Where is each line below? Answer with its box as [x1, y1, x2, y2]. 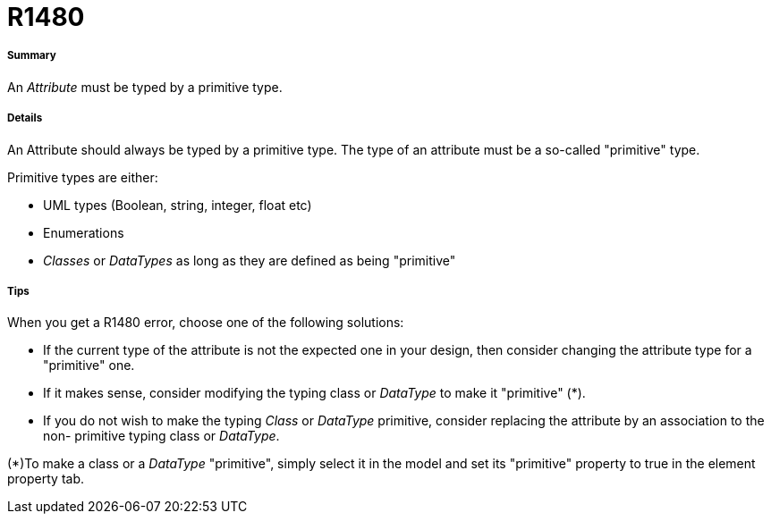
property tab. [7, 471, 85, 487]
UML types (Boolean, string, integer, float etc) [43, 197, 312, 213]
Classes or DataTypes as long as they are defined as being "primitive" [43, 252, 456, 268]
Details [7, 112, 43, 125]
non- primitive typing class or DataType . [43, 428, 280, 444]
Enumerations [43, 224, 124, 240]
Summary [7, 49, 56, 63]
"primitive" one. [43, 357, 135, 374]
